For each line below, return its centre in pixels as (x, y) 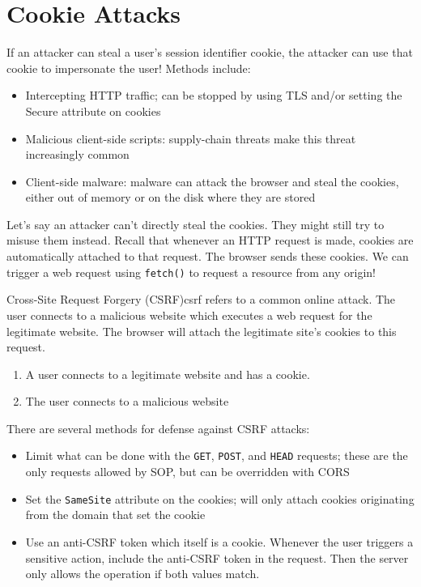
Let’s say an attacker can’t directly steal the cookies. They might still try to (196, 224)
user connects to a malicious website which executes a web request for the (189, 315)
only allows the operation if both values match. (142, 574)
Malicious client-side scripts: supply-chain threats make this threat (191, 138)
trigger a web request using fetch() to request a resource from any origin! (191, 272)
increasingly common (77, 154)
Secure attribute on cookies (93, 111)
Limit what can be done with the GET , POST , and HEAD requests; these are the (217, 455)
